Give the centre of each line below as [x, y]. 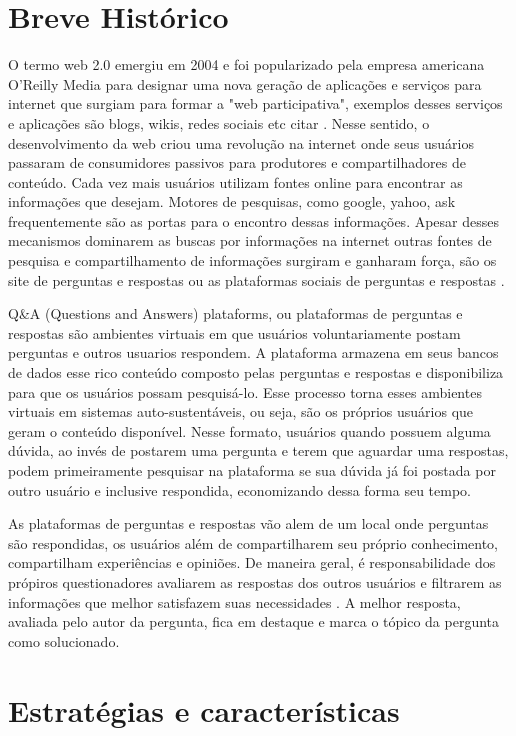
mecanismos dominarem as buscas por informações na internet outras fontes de [250, 240]
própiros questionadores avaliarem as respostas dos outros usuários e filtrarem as [255, 581]
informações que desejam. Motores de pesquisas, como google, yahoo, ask [232, 201]
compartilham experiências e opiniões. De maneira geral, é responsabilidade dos [252, 562]
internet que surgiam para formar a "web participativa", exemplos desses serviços [255, 103]
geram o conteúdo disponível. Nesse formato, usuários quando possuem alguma [249, 430]
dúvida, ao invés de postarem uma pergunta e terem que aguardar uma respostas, [258, 450]
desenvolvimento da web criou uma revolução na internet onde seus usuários [241, 142]
